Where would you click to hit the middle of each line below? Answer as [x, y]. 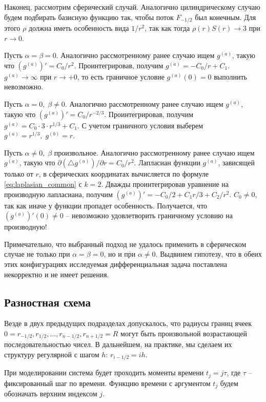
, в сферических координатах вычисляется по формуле [124, 174]
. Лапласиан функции [167, 162]
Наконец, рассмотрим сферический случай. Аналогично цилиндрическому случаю [132, 7]
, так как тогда [167, 28]
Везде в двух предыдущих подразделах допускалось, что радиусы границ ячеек [128, 323]
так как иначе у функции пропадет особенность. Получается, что [106, 205]
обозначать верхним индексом [51, 394]
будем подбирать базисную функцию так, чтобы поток [89, 17]
